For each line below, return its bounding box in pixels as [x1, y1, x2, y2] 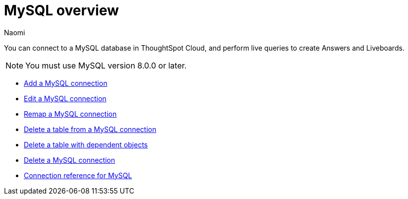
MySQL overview [4, 2, 119, 19]
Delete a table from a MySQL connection [24, 125, 157, 133]
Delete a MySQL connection [24, 155, 116, 164]
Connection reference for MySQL [24, 171, 132, 180]
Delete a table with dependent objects [24, 140, 148, 149]
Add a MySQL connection [24, 78, 108, 87]
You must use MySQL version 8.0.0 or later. [25, 60, 187, 70]
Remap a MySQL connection [24, 109, 117, 118]
